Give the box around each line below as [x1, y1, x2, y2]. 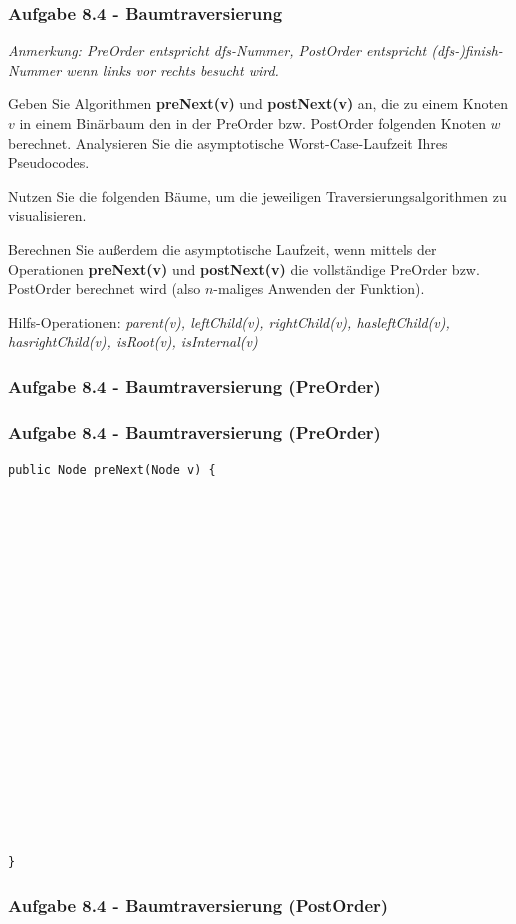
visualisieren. [8, 205, 87, 226]
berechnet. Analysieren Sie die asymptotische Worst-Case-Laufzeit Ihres [8, 132, 448, 153]
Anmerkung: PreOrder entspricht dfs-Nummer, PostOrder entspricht [8, 40, 427, 61]
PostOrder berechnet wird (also [8, 278, 201, 299]
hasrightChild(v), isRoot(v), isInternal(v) [8, 331, 258, 352]
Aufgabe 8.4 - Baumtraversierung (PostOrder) [8, 893, 389, 918]
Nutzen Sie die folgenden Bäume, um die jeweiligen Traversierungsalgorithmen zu [8, 185, 507, 206]
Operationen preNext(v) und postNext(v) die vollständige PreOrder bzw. [8, 258, 480, 279]
